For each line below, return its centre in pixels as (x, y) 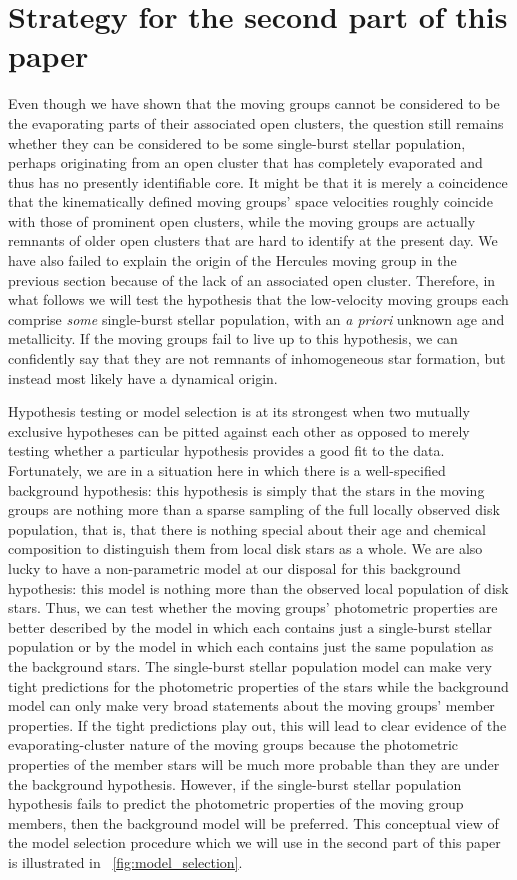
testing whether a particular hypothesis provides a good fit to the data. (226, 450)
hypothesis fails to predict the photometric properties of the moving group (236, 803)
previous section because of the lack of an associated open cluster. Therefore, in (252, 279)
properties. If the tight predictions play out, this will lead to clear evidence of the (257, 724)
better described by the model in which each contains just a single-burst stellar (250, 626)
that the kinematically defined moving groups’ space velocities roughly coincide (250, 201)
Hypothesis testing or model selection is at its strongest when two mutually (239, 411)
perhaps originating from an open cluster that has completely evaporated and (245, 162)
